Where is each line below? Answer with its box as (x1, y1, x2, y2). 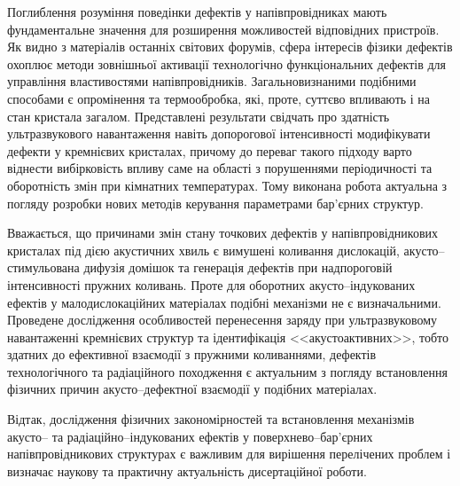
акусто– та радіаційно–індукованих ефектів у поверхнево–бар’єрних (7, 427, 373, 445)
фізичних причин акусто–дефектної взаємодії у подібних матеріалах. (7, 380, 378, 398)
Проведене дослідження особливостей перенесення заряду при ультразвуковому (7, 310, 438, 329)
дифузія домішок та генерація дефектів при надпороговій (83, 258, 393, 277)
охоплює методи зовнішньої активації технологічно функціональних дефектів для (7, 54, 447, 73)
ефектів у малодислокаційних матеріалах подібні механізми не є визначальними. (7, 293, 441, 311)
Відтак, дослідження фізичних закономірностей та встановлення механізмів (7, 410, 415, 428)
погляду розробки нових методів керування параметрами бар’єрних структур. (7, 193, 424, 212)
